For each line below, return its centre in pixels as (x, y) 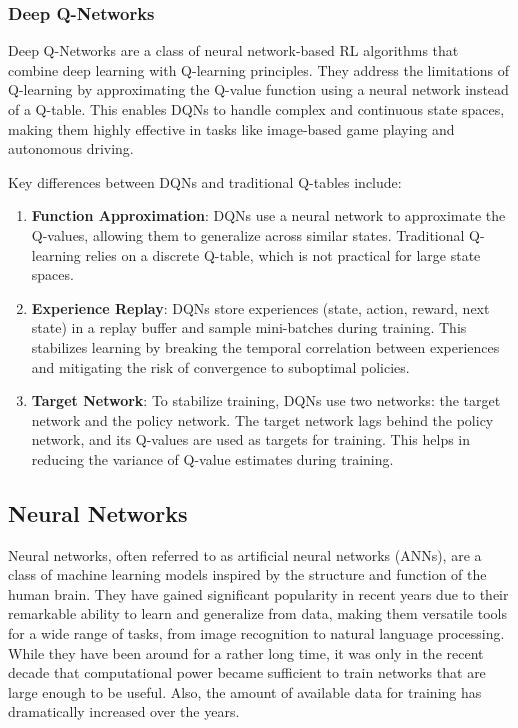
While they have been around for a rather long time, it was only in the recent (246, 652)
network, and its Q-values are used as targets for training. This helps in (251, 439)
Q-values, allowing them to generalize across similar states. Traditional (248, 234)
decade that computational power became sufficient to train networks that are (247, 672)
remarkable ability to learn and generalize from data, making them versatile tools (257, 613)
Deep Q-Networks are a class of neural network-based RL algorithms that (233, 50)
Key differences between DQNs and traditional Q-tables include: (205, 181)
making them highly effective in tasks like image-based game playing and (231, 128)
